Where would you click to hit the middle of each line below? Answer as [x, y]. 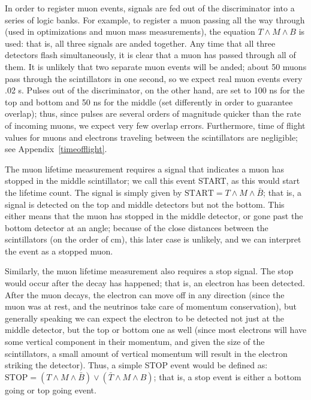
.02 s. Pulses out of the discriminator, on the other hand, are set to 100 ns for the [155, 90]
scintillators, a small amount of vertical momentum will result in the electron [146, 353]
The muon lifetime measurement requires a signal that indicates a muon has [144, 169]
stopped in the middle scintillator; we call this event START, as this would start [153, 181]
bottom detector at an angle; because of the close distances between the [137, 227]
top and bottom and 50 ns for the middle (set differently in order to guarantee [149, 101]
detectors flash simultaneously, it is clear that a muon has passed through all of [150, 55]
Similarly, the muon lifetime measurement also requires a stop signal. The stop [149, 271]
